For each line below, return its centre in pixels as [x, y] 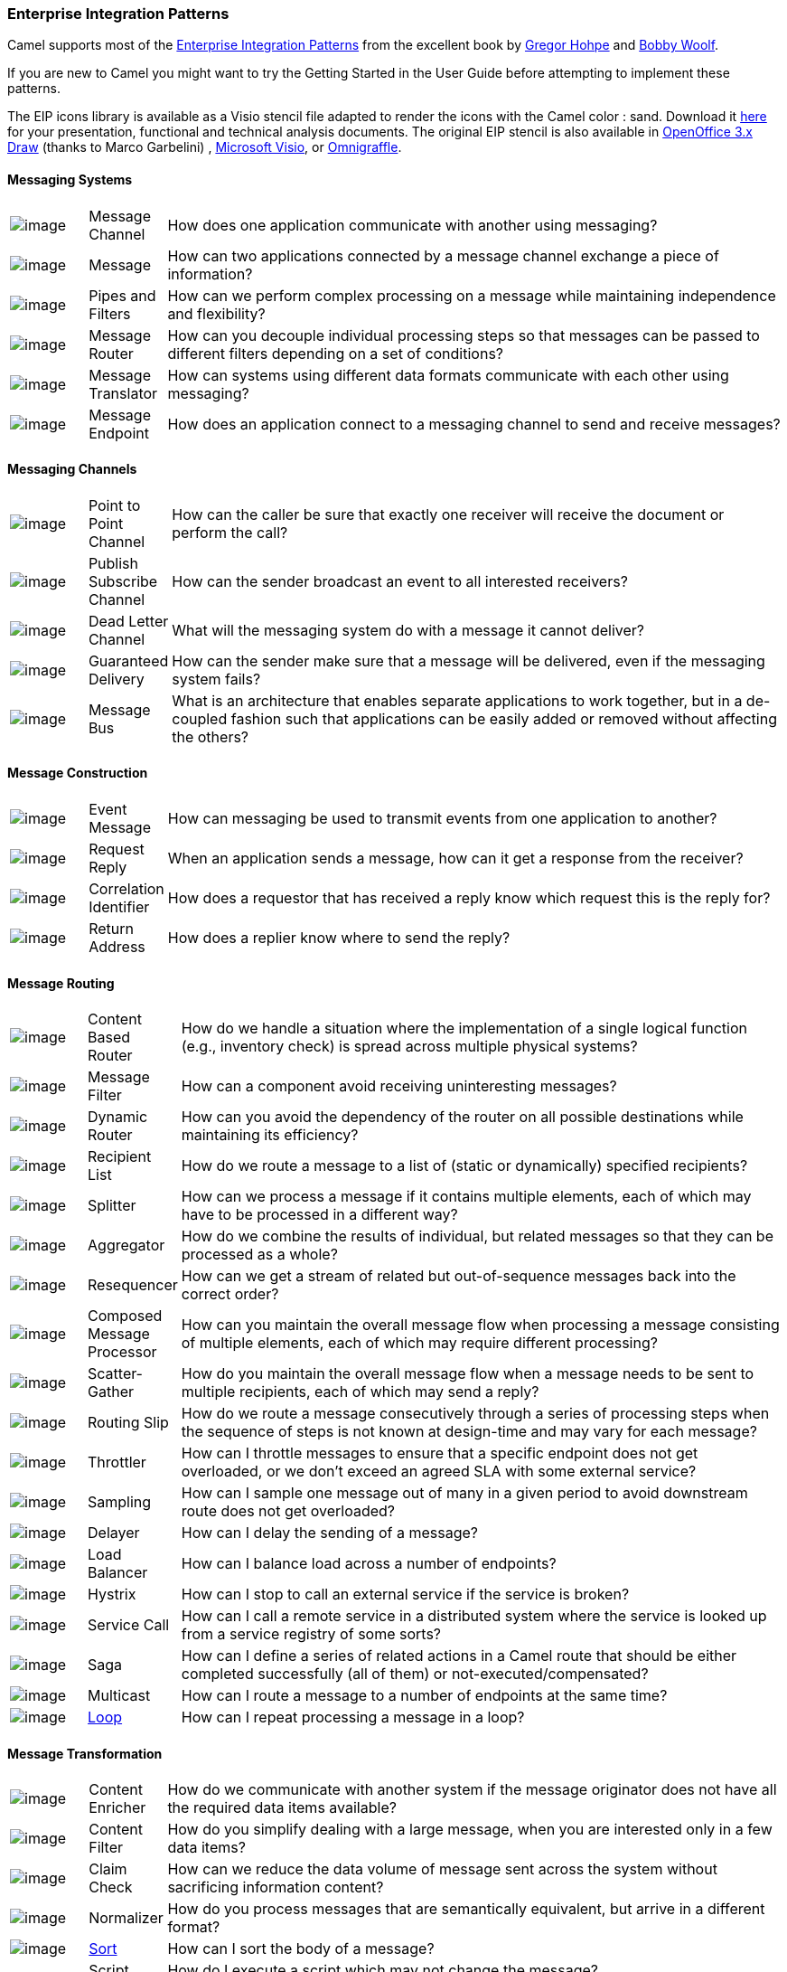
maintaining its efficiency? [270, 1135]
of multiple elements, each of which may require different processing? [419, 1343]
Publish [113, 563]
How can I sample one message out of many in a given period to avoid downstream [464, 1493]
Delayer [114, 1533]
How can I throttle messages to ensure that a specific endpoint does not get [440, 1453]
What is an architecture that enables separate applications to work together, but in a [457, 700]
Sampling [120, 1502]
